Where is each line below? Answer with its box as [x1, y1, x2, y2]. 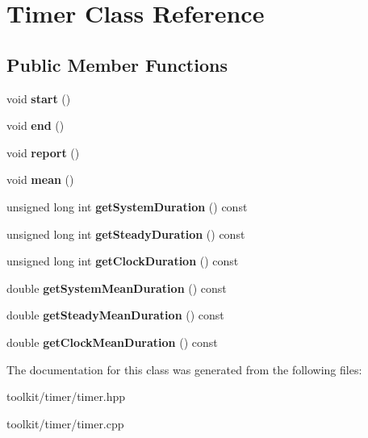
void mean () [6, 171, 74, 188]
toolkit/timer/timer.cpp [6, 415, 124, 432]
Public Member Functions [6, 52, 228, 77]
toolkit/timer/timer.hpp [6, 388, 126, 405]
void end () [6, 117, 65, 134]
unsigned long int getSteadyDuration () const [6, 225, 245, 242]
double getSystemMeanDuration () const [6, 279, 227, 296]
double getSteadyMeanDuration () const [6, 307, 224, 323]
